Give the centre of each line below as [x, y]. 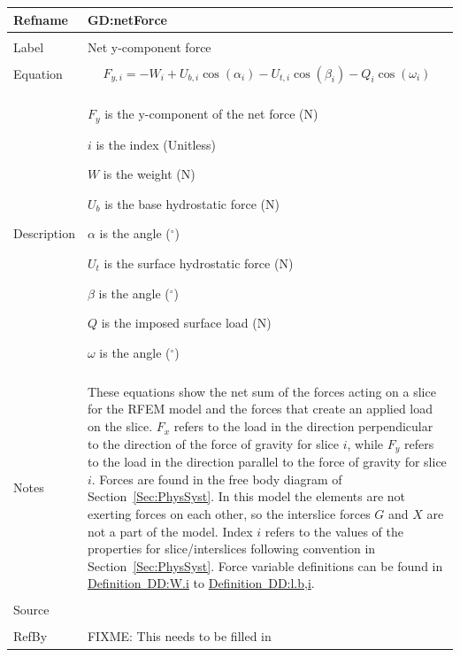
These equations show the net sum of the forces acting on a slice [261, 391]
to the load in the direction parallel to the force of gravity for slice [267, 462]
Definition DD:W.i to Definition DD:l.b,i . [201, 583]
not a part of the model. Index [170, 531]
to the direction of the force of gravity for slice [213, 443]
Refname [41, 19]
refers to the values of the [334, 531]
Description [44, 232]
